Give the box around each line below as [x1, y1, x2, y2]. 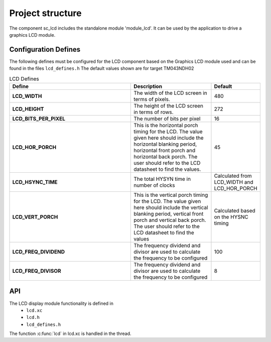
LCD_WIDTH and [214, 179, 253, 185]
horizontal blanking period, [133, 141, 197, 148]
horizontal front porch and [133, 147, 196, 154]
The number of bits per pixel [133, 116, 201, 122]
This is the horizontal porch [133, 122, 198, 129]
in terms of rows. [133, 108, 174, 116]
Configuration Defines [9, 45, 81, 54]
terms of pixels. [133, 96, 171, 102]
